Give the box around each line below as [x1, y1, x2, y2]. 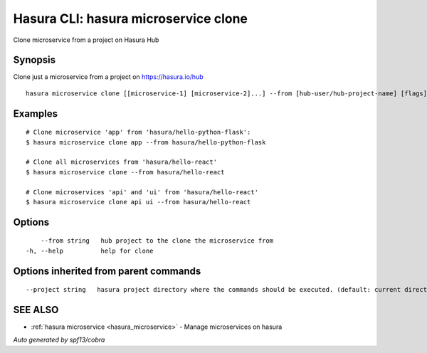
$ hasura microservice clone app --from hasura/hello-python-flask [26, 138, 266, 146]
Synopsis [13, 54, 56, 66]
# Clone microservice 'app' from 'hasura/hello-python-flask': [26, 128, 251, 137]
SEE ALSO [13, 304, 59, 316]
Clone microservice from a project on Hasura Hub [13, 36, 159, 44]
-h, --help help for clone [26, 246, 154, 255]
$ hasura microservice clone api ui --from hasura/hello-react [26, 198, 251, 206]
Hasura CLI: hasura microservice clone [13, 11, 248, 26]
